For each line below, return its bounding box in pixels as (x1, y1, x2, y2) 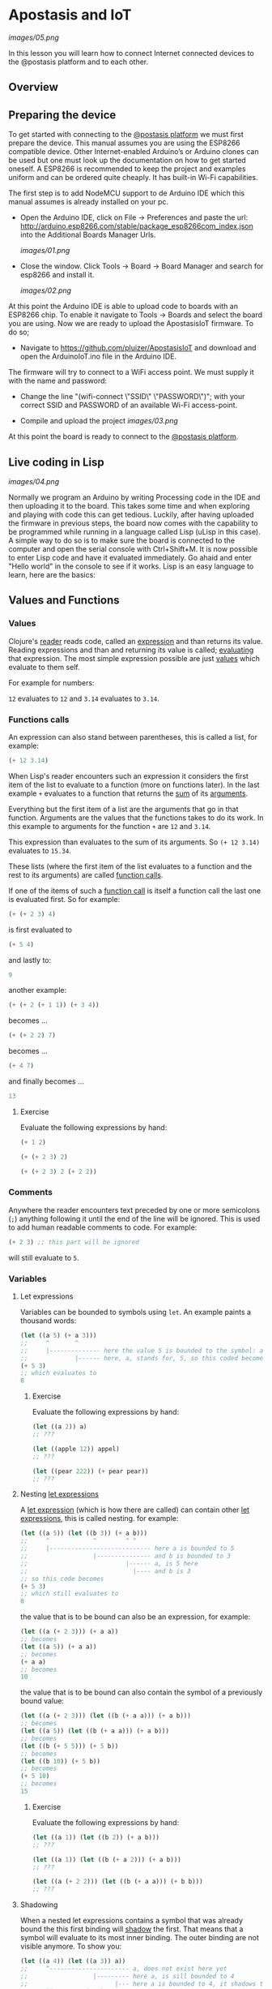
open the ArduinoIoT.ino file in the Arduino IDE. (19, 351, 176, 362)
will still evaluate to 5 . (8, 1252, 79, 1262)
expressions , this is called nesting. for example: (19, 1514, 179, 1523)
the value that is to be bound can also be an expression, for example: (19, 1612, 251, 1622)
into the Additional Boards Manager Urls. (19, 230, 156, 240)
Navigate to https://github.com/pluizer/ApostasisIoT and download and (19, 343, 257, 353)
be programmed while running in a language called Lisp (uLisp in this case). (8, 526, 261, 536)
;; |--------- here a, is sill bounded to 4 (19, 1972, 235, 1980)
